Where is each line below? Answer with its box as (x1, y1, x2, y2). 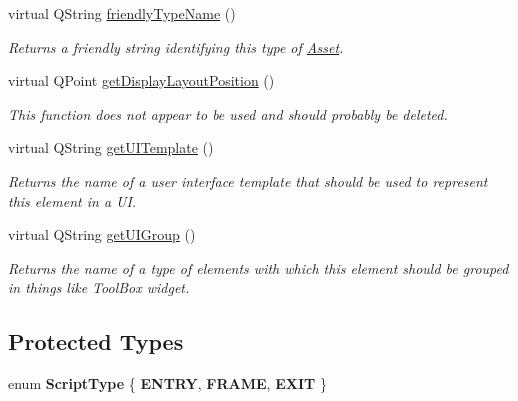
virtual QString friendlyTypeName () (8, 3, 236, 23)
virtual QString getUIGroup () (8, 224, 196, 245)
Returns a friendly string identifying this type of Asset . (8, 36, 344, 57)
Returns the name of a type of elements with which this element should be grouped (8, 257, 509, 278)
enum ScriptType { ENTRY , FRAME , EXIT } (8, 373, 327, 394)
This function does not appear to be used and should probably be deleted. (8, 103, 448, 124)
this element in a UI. (8, 190, 137, 211)
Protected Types (8, 326, 184, 357)
